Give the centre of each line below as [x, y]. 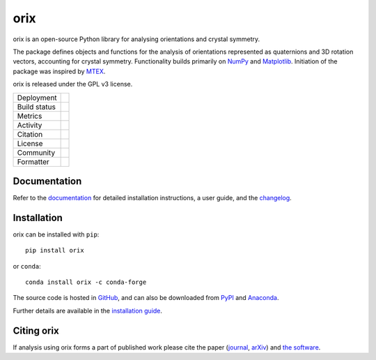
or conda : [27, 266]
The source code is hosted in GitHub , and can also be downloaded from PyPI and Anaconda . [146, 298]
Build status [36, 107]
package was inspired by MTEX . [59, 71]
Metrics [30, 116]
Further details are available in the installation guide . [88, 310]
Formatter [33, 162]
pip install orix [55, 250]
